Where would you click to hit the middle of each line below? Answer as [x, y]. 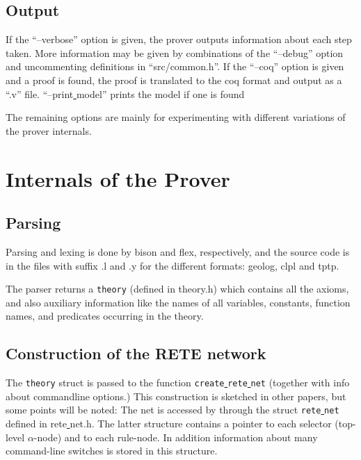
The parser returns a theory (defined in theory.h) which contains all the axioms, [177, 289]
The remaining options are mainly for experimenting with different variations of [176, 117]
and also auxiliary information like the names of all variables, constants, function [178, 302]
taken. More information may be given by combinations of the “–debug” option [175, 52]
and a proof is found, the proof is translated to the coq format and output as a [174, 80]
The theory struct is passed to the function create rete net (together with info [178, 383]
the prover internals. [49, 130]
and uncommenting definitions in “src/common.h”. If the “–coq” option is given [175, 66]
